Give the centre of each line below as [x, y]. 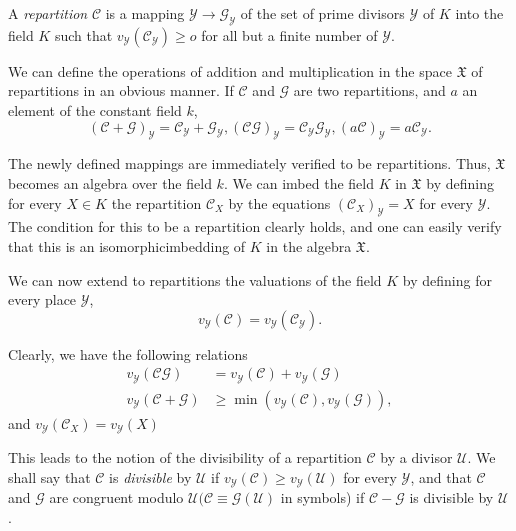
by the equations [279, 202]
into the [479, 13]
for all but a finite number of [289, 34]
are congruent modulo [116, 497]
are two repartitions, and [369, 90]
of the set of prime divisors [322, 13]
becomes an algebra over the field [110, 182]
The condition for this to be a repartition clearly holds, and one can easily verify [255, 226]
